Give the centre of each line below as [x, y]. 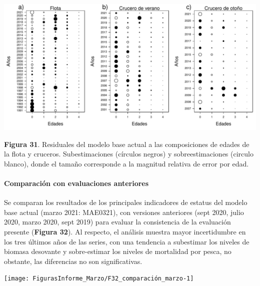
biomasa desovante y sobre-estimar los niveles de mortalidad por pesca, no [118, 251]
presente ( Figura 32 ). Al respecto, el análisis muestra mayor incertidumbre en [125, 231]
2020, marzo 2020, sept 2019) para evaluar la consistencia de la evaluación [117, 222]
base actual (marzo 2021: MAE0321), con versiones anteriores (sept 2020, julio [124, 212]
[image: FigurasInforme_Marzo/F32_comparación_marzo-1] [99, 279]
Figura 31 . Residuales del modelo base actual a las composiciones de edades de [127, 144]
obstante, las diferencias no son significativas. [73, 261]
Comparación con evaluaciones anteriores [76, 183]
